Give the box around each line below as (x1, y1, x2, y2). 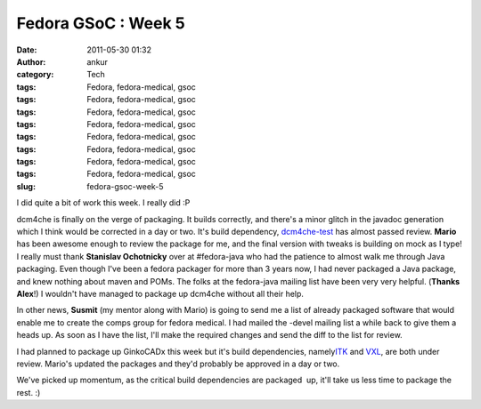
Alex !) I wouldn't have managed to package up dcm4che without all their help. (16, 288, 305, 299)
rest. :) (16, 387, 41, 397)
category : (16, 69, 54, 80)
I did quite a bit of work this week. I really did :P (16, 197, 191, 208)
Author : (16, 56, 46, 67)
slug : (16, 180, 36, 191)
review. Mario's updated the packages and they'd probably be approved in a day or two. (16, 358, 340, 369)
